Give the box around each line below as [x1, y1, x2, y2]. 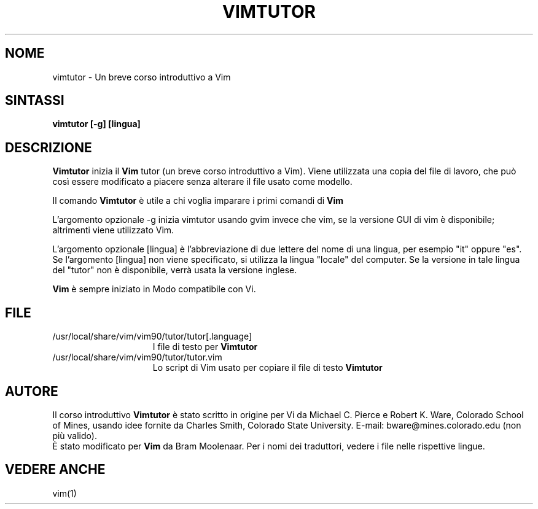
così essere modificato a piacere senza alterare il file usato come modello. [52, 176, 353, 187]
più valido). [52, 430, 97, 441]
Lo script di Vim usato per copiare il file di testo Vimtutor [152, 362, 383, 373]
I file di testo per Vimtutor [152, 341, 258, 352]
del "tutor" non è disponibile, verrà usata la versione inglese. [52, 265, 297, 276]
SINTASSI [5, 93, 64, 109]
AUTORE [5, 383, 58, 399]
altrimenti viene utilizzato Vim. [52, 225, 174, 236]
